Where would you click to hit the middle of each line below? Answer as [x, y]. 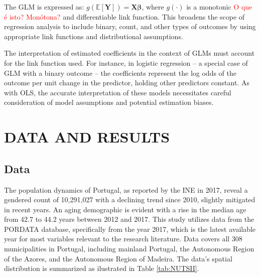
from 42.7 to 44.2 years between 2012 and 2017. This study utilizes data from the [129, 219]
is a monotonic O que [219, 7]
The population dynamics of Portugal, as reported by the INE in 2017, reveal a [126, 189]
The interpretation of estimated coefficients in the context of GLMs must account [129, 53]
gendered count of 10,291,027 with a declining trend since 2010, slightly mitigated [130, 199]
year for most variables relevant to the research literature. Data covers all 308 [123, 239]
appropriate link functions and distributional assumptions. [94, 36]
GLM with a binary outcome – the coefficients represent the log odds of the [120, 73]
